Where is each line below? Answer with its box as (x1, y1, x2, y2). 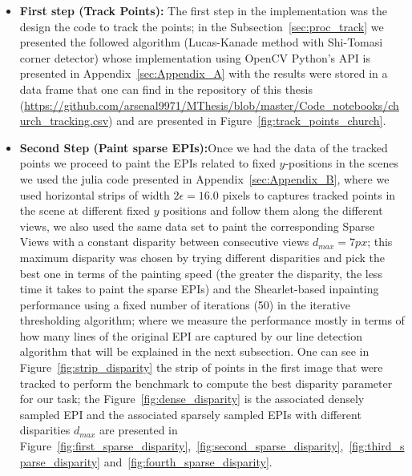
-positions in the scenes (285, 155, 398, 171)
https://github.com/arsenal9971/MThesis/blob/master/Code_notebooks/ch (24, 96, 399, 113)
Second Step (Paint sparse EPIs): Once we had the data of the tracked (19, 139, 388, 155)
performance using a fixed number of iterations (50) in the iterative (19, 296, 350, 313)
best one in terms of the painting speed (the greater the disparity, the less (19, 264, 382, 281)
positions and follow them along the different (163, 202, 383, 219)
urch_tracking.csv (19, 112, 109, 129)
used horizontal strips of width (19, 186, 170, 203)
